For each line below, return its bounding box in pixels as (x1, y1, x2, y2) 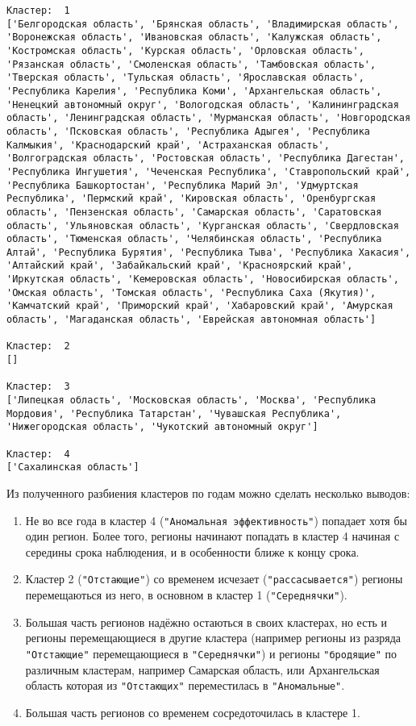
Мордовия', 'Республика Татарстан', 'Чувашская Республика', (6, 407, 342, 419)
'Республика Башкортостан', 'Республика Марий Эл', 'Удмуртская (6, 179, 359, 191)
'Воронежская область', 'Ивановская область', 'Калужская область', (6, 31, 382, 44)
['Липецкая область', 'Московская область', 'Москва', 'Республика (6, 394, 376, 407)
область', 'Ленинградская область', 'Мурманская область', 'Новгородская (6, 112, 411, 124)
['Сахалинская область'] (6, 461, 139, 474)
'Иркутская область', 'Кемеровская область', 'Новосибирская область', (6, 273, 399, 286)
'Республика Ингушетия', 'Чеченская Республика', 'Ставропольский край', (6, 165, 411, 177)
